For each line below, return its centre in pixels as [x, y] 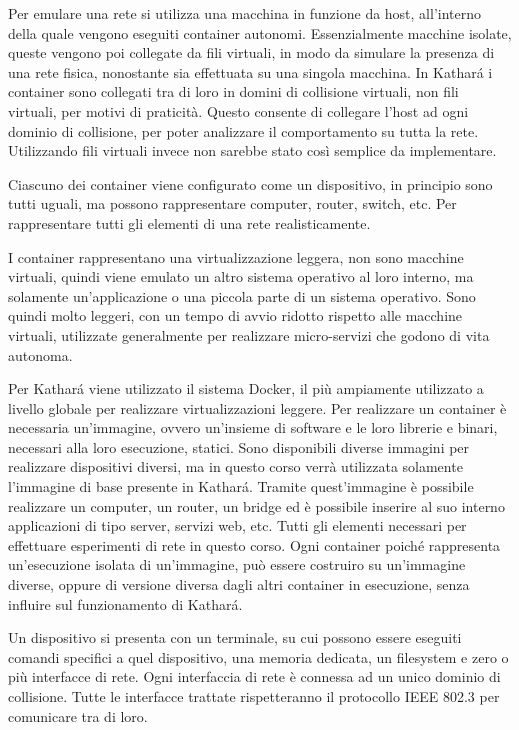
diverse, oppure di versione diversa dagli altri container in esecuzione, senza [239, 584]
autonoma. [40, 354]
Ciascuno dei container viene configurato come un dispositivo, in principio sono [250, 183]
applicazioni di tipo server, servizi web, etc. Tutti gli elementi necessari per [237, 525]
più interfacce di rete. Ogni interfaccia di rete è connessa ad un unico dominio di [254, 676]
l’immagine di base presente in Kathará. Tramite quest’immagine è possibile [241, 486]
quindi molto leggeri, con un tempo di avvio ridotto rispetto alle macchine [235, 315]
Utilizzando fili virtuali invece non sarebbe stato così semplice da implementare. [252, 150]
